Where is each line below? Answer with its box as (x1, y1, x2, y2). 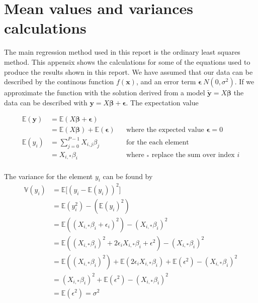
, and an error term (136, 76, 196, 87)
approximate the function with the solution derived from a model (4, 87, 205, 98)
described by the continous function (4, 76, 114, 87)
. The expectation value (126, 97, 199, 107)
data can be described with (4, 97, 88, 107)
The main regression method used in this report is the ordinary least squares (4, 47, 240, 57)
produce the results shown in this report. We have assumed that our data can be (4, 66, 253, 77)
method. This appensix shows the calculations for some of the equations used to (4, 56, 250, 67)
